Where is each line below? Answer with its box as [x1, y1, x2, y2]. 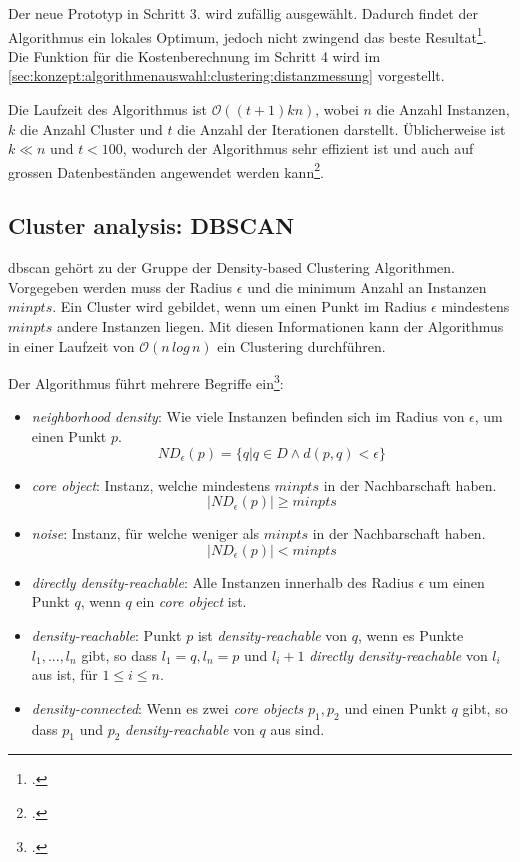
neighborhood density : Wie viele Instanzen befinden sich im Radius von [31, 406, 465, 427]
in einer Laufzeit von [8, 335, 135, 356]
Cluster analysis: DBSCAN [8, 210, 295, 241]
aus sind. [270, 718, 325, 739]
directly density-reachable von [309, 644, 488, 665]
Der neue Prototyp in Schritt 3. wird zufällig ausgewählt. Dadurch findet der [8, 3, 478, 23]
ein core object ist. [136, 591, 247, 612]
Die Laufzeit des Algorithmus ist [8, 99, 207, 120]
